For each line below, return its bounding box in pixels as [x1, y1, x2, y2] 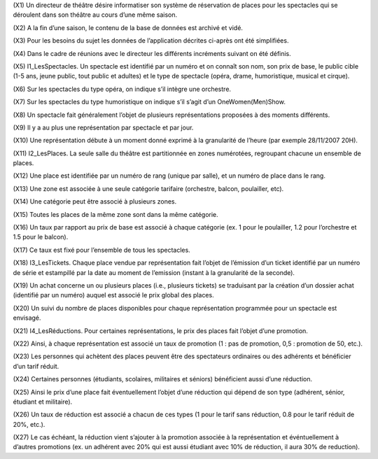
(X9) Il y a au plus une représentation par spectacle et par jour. [13, 123, 194, 132]
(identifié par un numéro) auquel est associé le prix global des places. [13, 291, 214, 299]
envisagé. [13, 313, 41, 322]
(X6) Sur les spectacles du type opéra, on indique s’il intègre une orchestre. [13, 85, 231, 93]
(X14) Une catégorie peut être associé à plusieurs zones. [13, 197, 177, 206]
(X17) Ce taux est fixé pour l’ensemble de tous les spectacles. [13, 246, 190, 254]
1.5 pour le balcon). [13, 233, 69, 241]
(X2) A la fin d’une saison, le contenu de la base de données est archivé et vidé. [13, 23, 243, 31]
